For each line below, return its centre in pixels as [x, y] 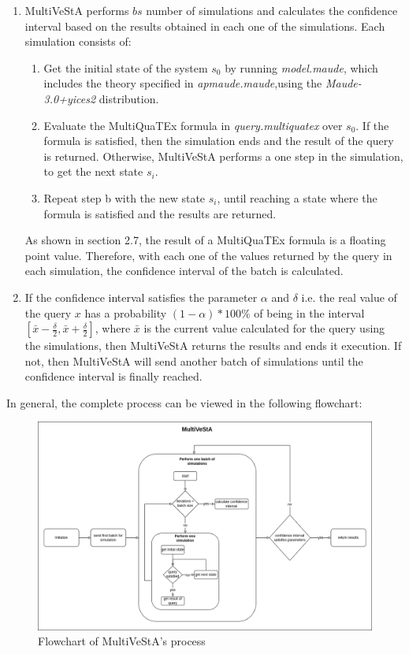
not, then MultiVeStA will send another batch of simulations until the [194, 360]
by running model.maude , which [301, 67]
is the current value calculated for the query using [264, 328]
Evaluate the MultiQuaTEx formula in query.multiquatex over [193, 125]
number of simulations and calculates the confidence [272, 10]
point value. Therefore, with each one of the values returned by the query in [208, 255]
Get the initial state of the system [126, 67]
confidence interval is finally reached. [113, 376]
